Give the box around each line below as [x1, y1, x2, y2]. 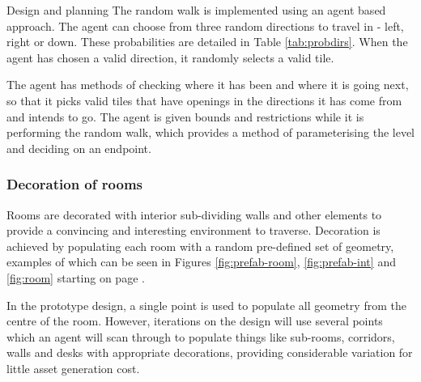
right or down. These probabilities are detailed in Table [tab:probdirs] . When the [6, 33, 408, 50]
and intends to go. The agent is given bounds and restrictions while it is [6, 108, 364, 125]
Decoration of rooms [6, 174, 142, 194]
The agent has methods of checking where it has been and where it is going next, [6, 76, 409, 93]
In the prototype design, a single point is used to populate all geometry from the [6, 296, 406, 313]
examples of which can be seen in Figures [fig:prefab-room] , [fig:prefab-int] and [6, 253, 396, 270]
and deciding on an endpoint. [6, 139, 151, 156]
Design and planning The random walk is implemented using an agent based [6, 2, 386, 18]
